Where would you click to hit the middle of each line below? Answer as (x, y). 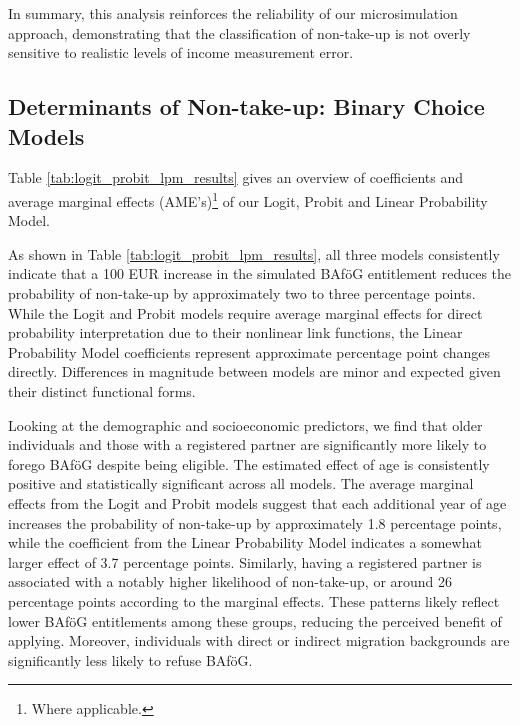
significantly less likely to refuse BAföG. (130, 659)
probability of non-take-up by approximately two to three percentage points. (242, 293)
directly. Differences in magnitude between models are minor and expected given (254, 371)
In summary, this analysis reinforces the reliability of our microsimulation (233, 13)
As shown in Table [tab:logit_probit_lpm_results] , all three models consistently (254, 253)
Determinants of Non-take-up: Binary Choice (246, 106)
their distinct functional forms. (102, 390)
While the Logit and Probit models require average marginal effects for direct (245, 312)
